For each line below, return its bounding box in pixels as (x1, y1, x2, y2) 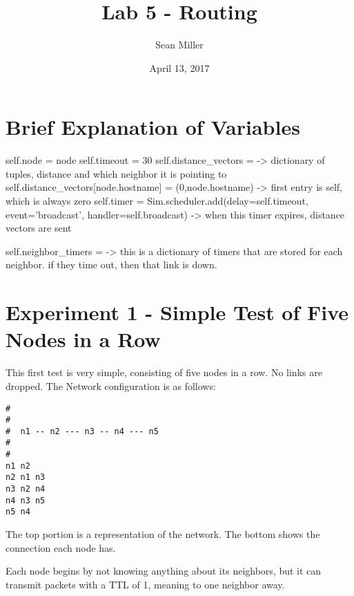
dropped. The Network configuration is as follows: (6, 378, 216, 393)
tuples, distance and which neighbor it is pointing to (6, 166, 227, 180)
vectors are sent (6, 221, 72, 235)
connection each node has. (6, 540, 116, 555)
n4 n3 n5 (6, 495, 46, 505)
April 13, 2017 (149, 60, 210, 75)
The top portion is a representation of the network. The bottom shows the (6, 527, 320, 541)
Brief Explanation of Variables (6, 113, 300, 141)
